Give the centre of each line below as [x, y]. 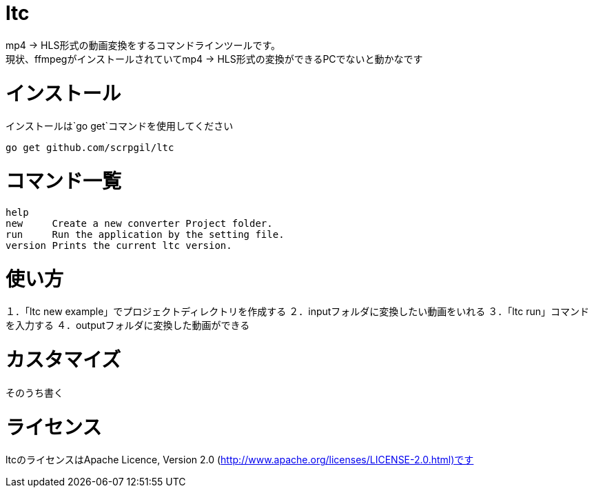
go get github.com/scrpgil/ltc [90, 148]
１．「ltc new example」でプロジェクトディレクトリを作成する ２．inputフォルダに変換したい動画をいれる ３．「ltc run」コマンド [298, 312]
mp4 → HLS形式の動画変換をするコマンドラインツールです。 [143, 45]
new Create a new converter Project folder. [139, 223]
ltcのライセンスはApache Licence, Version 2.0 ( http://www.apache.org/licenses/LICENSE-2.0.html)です [240, 460]
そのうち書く [34, 392]
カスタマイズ [63, 360]
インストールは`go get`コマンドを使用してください [120, 126]
